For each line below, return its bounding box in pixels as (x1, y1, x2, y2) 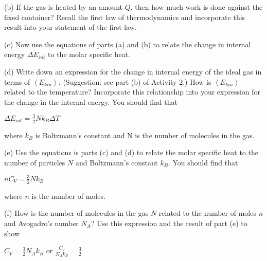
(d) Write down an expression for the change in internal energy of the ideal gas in (4, 66, 262, 77)
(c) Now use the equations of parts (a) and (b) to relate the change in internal (4, 39, 251, 49)
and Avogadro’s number (4, 218, 79, 228)
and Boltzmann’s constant (75, 157, 158, 167)
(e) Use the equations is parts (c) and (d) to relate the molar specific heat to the (4, 147, 258, 158)
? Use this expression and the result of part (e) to (91, 218, 247, 228)
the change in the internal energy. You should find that (4, 96, 177, 107)
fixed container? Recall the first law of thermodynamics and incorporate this (4, 11, 245, 22)
